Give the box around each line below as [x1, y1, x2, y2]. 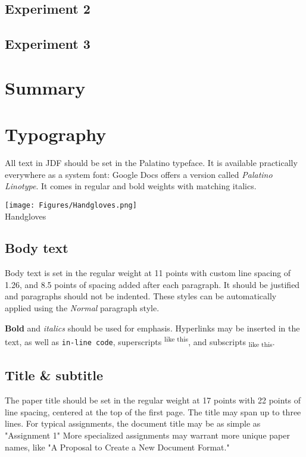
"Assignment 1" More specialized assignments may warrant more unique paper [5, 429, 290, 442]
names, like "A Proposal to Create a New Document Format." [5, 440, 230, 453]
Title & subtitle [5, 366, 104, 384]
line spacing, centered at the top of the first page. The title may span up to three [5, 405, 301, 418]
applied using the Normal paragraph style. [5, 302, 160, 314]
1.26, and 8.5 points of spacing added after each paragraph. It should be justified [5, 278, 300, 290]
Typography [5, 122, 107, 146]
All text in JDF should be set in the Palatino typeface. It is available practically [5, 156, 298, 169]
